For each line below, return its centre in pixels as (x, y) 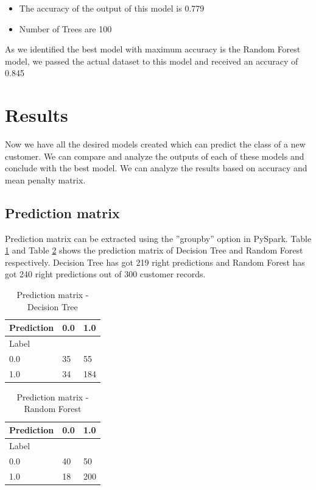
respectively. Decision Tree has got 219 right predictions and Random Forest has (155, 262)
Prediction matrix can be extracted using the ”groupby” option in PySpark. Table (158, 238)
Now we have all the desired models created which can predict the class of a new (155, 144)
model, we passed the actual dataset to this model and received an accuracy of (152, 61)
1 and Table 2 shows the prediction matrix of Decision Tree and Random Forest (154, 250)
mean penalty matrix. (45, 179)
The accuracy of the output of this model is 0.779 (112, 8)
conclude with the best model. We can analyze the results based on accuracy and (156, 168)
